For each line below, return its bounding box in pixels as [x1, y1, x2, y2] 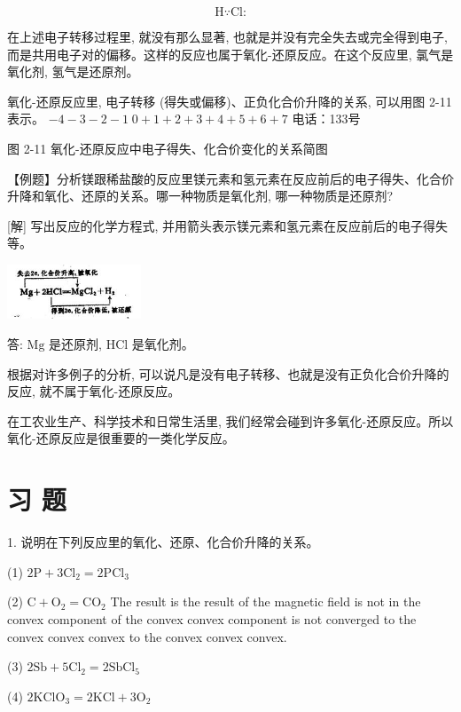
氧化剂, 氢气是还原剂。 [7, 62, 139, 81]
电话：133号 [292, 109, 361, 128]
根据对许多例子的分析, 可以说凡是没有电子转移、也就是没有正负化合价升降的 [7, 364, 449, 383]
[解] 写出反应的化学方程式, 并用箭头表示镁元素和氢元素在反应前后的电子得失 [7, 216, 448, 234]
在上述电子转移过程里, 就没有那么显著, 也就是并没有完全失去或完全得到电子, [7, 28, 448, 45]
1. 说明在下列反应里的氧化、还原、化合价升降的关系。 [7, 533, 319, 551]
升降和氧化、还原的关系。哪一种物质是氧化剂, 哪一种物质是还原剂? [7, 186, 394, 205]
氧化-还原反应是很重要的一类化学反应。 [7, 429, 235, 447]
